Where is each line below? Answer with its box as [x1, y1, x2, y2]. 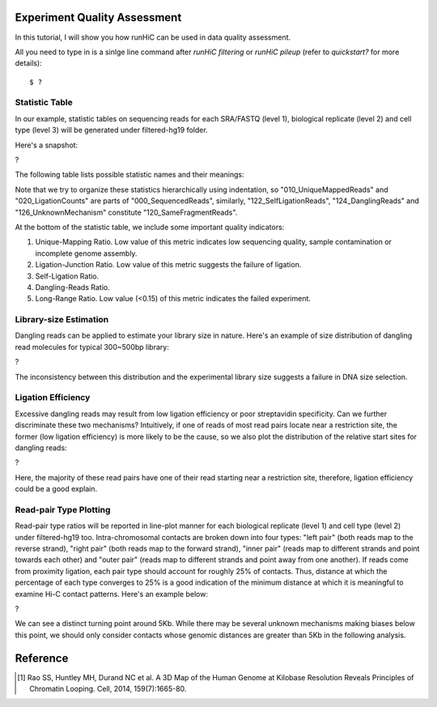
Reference [15, 651, 69, 665]
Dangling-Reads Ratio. [35, 282, 110, 292]
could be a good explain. [15, 484, 97, 494]
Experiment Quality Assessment [15, 11, 182, 24]
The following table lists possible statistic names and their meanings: [15, 170, 244, 180]
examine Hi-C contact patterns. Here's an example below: [15, 589, 208, 598]
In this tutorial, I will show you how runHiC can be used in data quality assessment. [15, 32, 291, 42]
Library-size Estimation [15, 314, 109, 326]
